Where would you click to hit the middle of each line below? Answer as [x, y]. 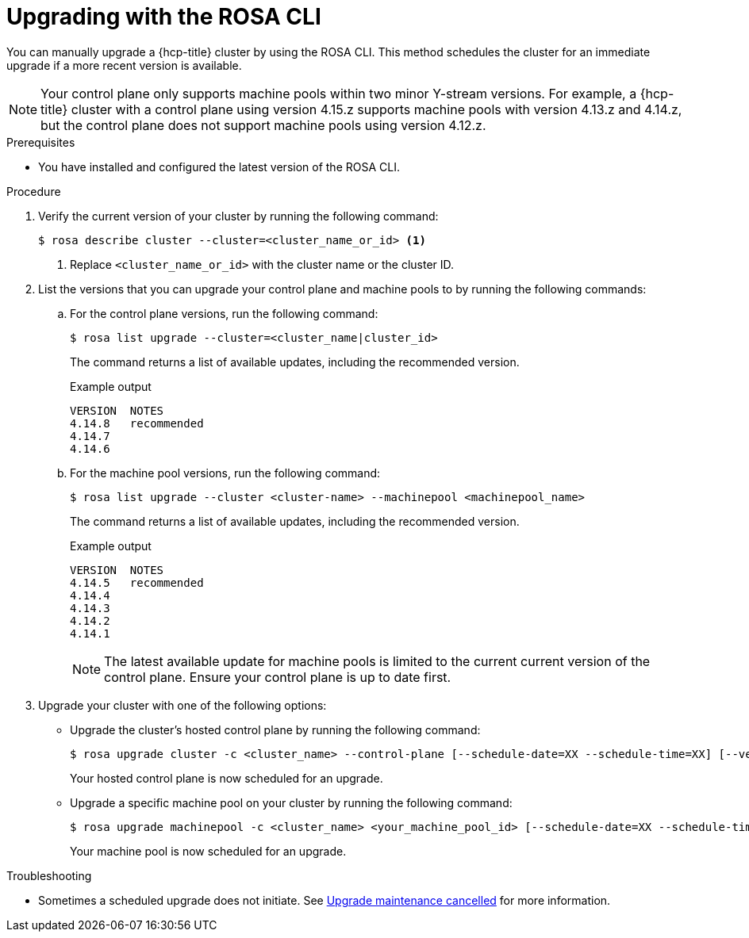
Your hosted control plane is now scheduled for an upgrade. [227, 778]
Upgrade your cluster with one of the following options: [182, 705]
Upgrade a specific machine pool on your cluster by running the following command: [291, 802]
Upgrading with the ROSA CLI [164, 17]
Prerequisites [41, 142]
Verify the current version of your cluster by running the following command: [238, 216]
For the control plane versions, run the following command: [224, 313]
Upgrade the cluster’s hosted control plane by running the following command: [275, 729]
